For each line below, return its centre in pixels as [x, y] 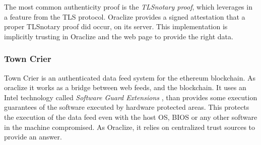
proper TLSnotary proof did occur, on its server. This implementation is [116, 26]
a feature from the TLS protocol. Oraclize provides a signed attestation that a [125, 16]
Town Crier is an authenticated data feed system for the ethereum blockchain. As [130, 77]
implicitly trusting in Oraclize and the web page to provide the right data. [119, 36]
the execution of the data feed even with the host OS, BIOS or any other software [131, 117]
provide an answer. [33, 137]
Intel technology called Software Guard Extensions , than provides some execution [131, 97]
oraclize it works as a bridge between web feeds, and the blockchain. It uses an [125, 87]
